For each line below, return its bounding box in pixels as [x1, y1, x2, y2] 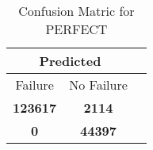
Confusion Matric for [18, 2, 135, 20]
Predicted [39, 52, 101, 70]
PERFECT [45, 20, 108, 38]
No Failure [69, 75, 128, 94]
